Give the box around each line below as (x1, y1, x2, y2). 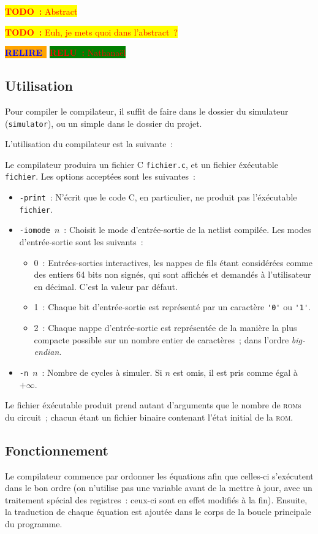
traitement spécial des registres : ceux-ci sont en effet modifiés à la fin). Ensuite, (5, 493, 308, 506)
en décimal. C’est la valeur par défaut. (34, 280, 178, 292)
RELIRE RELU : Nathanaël (5, 46, 126, 59)
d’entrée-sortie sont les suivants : (19, 235, 143, 248)
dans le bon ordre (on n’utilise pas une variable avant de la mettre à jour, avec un (5, 481, 312, 494)
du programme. (5, 517, 62, 530)
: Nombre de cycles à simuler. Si (42, 365, 162, 378)
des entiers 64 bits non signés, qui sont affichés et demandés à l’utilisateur (34, 268, 311, 281)
